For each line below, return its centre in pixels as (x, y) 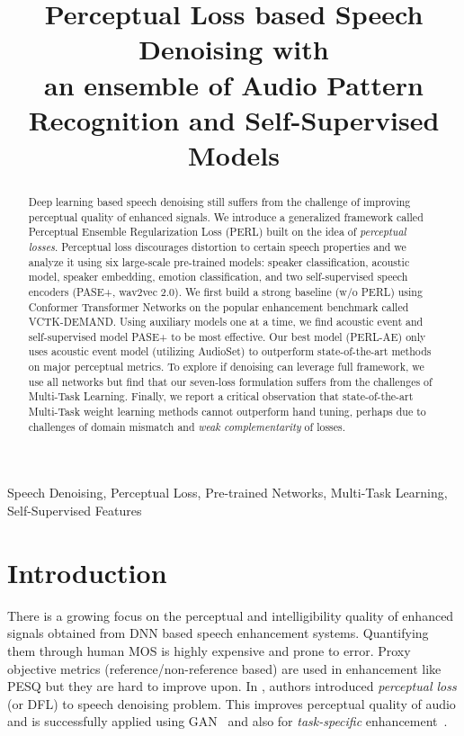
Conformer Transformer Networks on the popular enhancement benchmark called (219, 306)
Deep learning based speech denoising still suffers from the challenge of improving (219, 201)
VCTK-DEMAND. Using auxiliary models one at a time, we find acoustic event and (226, 322)
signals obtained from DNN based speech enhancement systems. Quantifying (218, 633)
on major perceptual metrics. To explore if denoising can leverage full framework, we (226, 367)
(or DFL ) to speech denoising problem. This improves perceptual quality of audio (232, 703)
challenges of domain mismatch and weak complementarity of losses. (187, 426)
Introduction (87, 572)
